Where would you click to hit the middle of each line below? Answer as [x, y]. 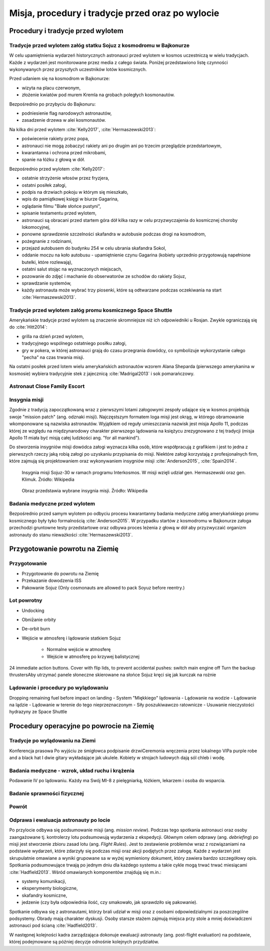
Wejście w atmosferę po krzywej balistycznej [93, 657]
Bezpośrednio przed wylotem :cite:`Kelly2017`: [57, 169]
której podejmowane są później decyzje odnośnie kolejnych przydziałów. [84, 942]
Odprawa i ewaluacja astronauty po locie [60, 820]
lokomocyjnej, [36, 227]
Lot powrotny [26, 600]
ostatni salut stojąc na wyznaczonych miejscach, [72, 269]
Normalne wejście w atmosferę [79, 650]
